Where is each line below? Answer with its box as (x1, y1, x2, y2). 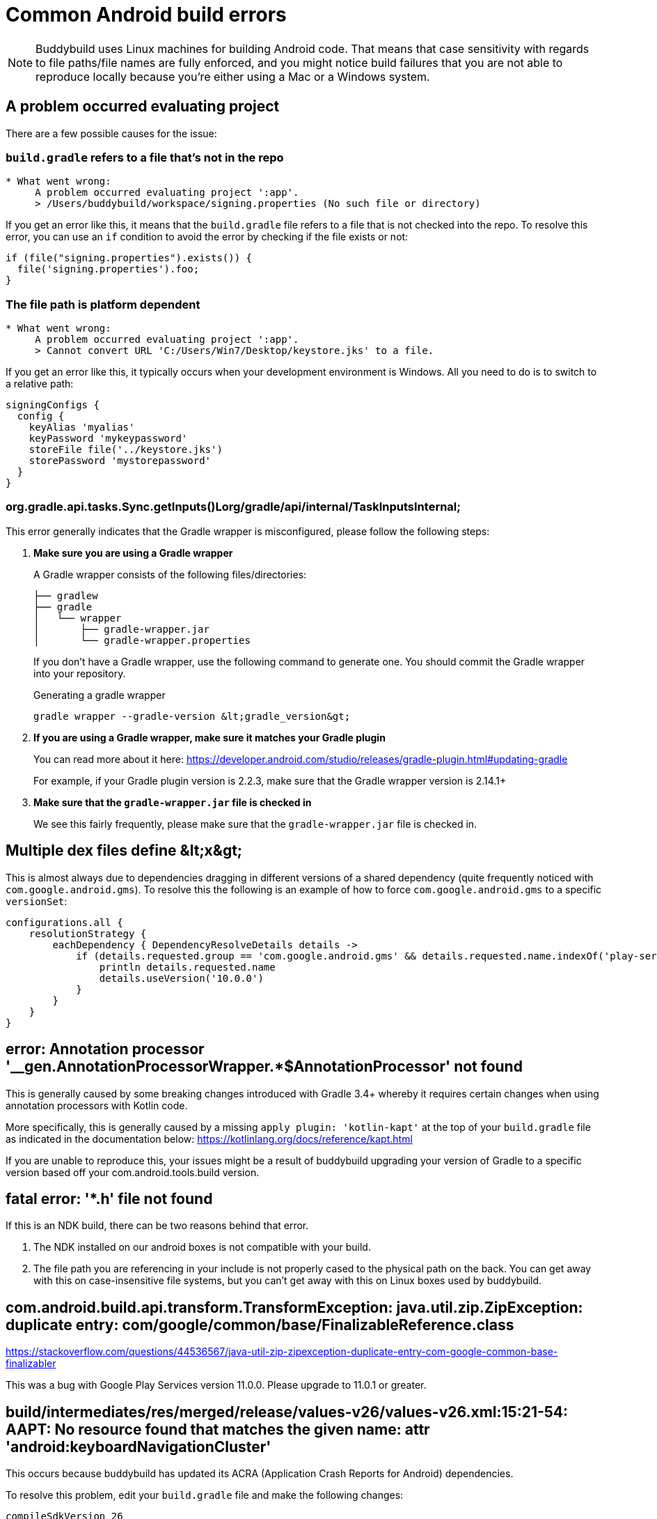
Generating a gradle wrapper (33, 688, 166, 701)
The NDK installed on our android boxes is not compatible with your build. (33, 1241, 371, 1254)
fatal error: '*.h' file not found (6, 1189, 213, 1208)
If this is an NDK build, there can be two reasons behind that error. (6, 1219, 309, 1232)
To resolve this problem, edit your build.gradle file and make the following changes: (6, 1489, 404, 1502)
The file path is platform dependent (6, 297, 200, 311)
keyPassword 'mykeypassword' (29, 433, 188, 445)
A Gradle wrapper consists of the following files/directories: (33, 568, 307, 580)
